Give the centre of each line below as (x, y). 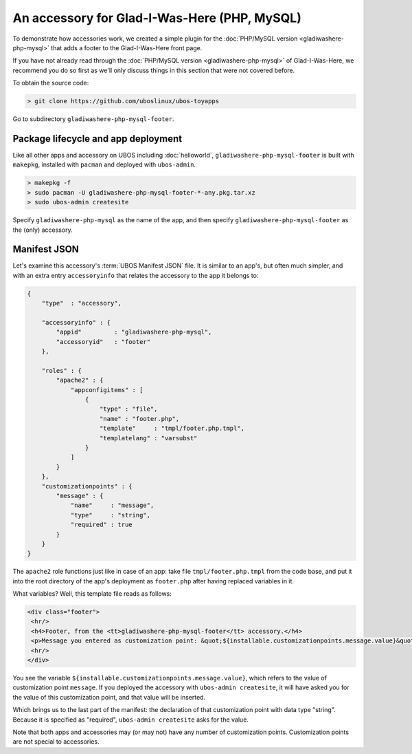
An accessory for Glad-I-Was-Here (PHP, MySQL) (157, 18)
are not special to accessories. (56, 742)
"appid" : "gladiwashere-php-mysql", (134, 332)
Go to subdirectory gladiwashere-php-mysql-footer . (93, 119)
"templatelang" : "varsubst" (149, 438)
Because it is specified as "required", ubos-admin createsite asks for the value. (130, 720)
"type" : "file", (129, 409)
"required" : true (102, 525)
